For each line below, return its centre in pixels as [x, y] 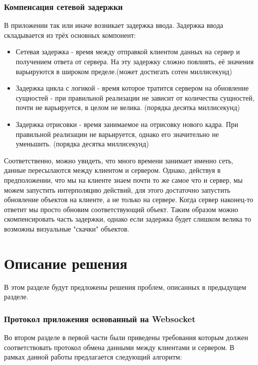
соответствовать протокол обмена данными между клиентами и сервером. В [119, 347]
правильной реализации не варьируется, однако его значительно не [117, 134]
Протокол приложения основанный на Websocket [100, 318]
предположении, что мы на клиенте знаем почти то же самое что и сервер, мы [124, 180]
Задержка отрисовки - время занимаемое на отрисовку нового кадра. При [127, 124]
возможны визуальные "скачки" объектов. [67, 228]
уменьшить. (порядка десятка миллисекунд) [82, 144]
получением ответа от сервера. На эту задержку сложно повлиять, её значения [135, 61]
